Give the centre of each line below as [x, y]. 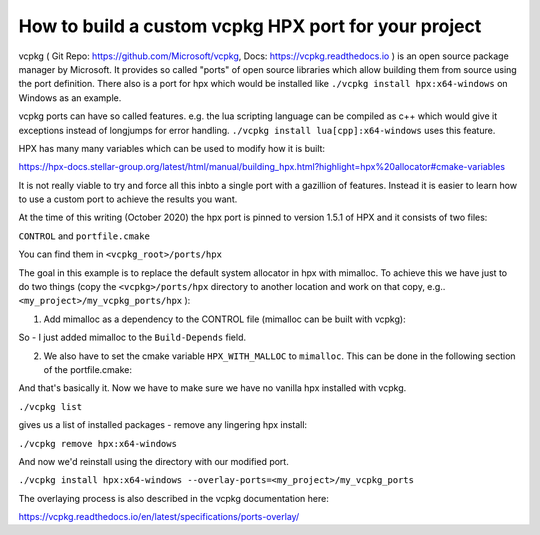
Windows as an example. [70, 97]
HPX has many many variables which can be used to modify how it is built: [171, 148]
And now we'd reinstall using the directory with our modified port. [153, 461]
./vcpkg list [50, 406]
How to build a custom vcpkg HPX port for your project [250, 26]
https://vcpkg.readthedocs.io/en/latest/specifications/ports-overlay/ [159, 517]
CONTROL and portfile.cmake [84, 236]
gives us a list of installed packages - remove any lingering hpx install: [163, 425]
